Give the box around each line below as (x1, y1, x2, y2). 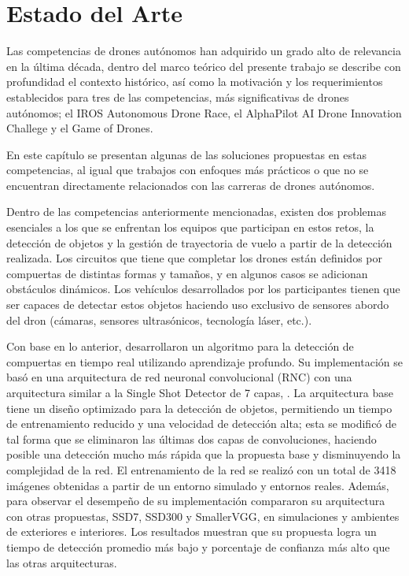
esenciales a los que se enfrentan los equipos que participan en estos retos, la (6, 219, 374, 236)
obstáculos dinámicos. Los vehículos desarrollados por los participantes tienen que (6, 281, 400, 297)
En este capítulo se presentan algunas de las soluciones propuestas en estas (6, 146, 367, 162)
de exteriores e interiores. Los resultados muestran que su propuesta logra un (6, 523, 377, 540)
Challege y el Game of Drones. (6, 120, 153, 136)
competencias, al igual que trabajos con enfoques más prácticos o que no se (6, 162, 369, 178)
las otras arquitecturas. (6, 554, 117, 570)
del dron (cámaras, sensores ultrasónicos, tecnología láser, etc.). (6, 311, 312, 328)
